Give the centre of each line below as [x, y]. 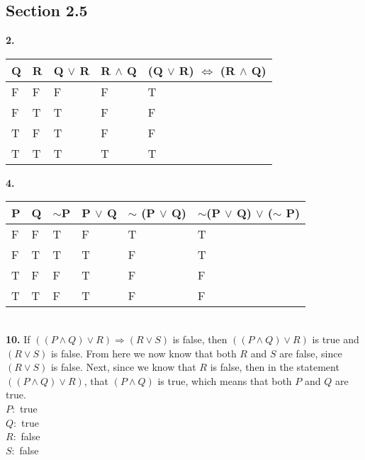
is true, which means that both [225, 380]
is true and [336, 339]
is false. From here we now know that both [144, 353]
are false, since [311, 353]
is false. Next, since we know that [123, 367]
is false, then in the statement [275, 367]
